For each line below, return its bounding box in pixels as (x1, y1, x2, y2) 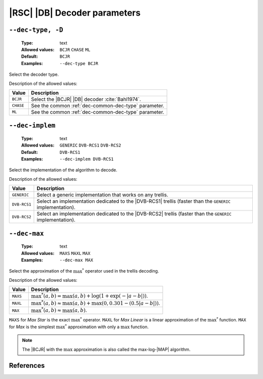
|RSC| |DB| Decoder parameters (9, 7, 141, 18)
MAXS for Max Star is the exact (9, 317, 70, 323)
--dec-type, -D (9, 26, 63, 34)
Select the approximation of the (9, 268, 73, 274)
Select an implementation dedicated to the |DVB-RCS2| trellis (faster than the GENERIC (37, 211, 232, 217)
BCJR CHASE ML (59, 47, 91, 52)
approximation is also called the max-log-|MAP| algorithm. (74, 346, 191, 352)
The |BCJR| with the (22, 346, 63, 352)
